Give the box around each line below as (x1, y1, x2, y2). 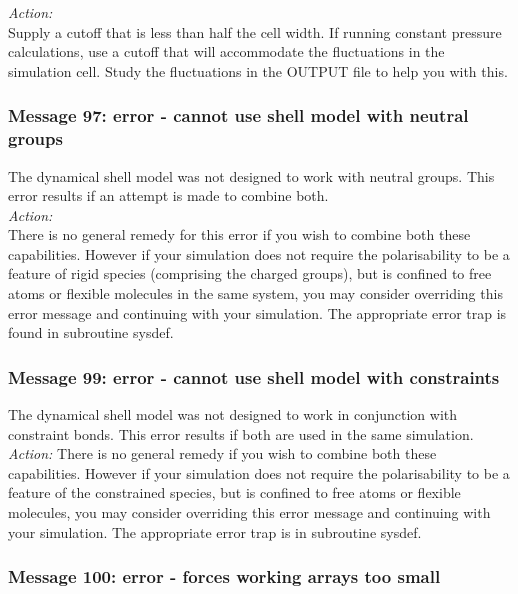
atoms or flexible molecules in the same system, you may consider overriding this (8, 283, 503, 304)
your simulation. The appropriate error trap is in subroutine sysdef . (8, 521, 422, 542)
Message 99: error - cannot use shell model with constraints (8, 364, 500, 389)
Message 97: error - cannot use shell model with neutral (8, 103, 469, 128)
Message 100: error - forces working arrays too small (8, 564, 441, 589)
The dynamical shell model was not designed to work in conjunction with (8, 404, 458, 425)
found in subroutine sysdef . (8, 322, 174, 343)
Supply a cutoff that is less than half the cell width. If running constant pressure (8, 21, 502, 42)
